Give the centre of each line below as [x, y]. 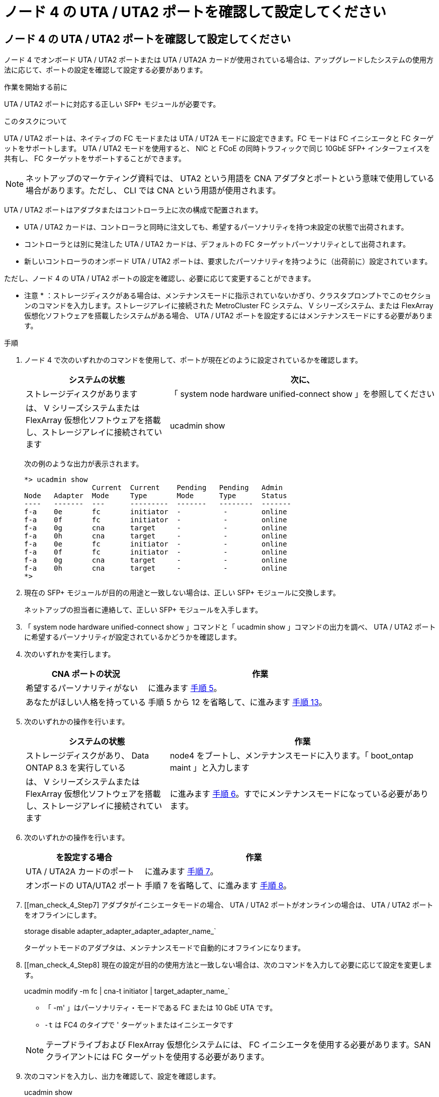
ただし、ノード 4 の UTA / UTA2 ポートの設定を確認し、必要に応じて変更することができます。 [160, 279]
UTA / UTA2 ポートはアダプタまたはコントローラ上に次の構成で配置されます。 [133, 210]
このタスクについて [36, 121]
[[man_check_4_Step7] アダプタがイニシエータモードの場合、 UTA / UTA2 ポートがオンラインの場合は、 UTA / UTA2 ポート [229, 905]
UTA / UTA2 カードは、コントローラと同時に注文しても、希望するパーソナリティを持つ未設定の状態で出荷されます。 [216, 227]
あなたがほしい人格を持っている [86, 702]
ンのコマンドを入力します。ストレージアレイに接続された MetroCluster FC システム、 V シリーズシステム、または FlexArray [229, 306]
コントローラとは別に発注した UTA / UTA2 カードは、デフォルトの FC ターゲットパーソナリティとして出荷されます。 [217, 244]
